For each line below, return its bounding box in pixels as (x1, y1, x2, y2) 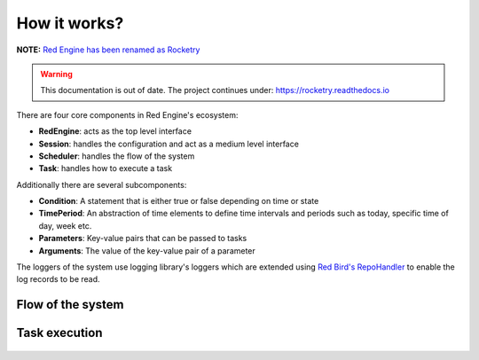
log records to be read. (16, 274, 101, 285)
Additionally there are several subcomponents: (16, 179, 187, 190)
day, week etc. (38, 220, 92, 231)
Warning (40, 68, 73, 79)
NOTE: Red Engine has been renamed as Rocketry (16, 44, 200, 55)
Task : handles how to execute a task (38, 163, 173, 174)
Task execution (16, 325, 103, 340)
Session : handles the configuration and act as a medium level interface (38, 138, 299, 149)
